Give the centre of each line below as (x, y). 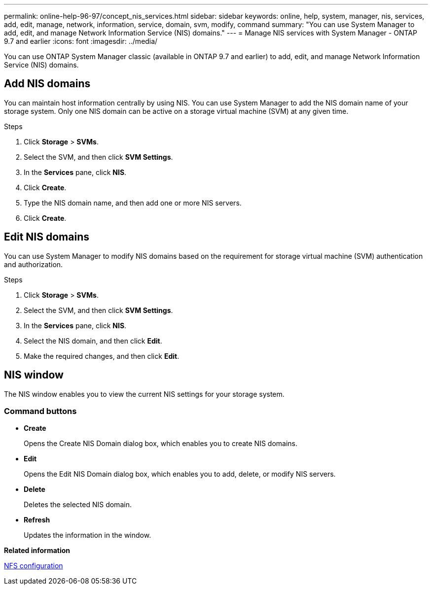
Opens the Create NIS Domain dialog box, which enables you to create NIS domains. (161, 444)
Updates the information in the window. (88, 535)
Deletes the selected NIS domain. (78, 505)
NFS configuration (34, 566)
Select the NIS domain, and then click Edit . (93, 341)
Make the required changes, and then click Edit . (102, 356)
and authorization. (34, 264)
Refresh (37, 520)
